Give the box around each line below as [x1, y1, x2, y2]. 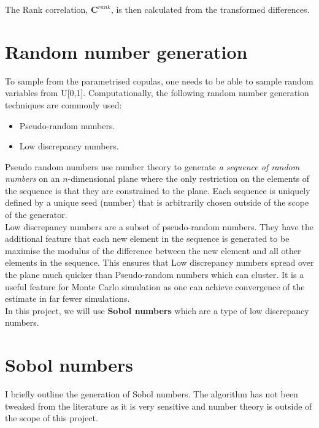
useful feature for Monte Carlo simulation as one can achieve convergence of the [5, 280, 305, 293]
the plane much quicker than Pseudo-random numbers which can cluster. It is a [5, 268, 304, 281]
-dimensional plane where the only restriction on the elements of [67, 172, 310, 185]
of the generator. [5, 208, 67, 221]
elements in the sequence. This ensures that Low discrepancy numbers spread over [5, 256, 314, 269]
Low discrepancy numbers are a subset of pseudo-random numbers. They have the [5, 220, 313, 233]
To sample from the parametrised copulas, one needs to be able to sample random [5, 74, 313, 87]
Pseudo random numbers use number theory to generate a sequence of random [5, 160, 300, 173]
